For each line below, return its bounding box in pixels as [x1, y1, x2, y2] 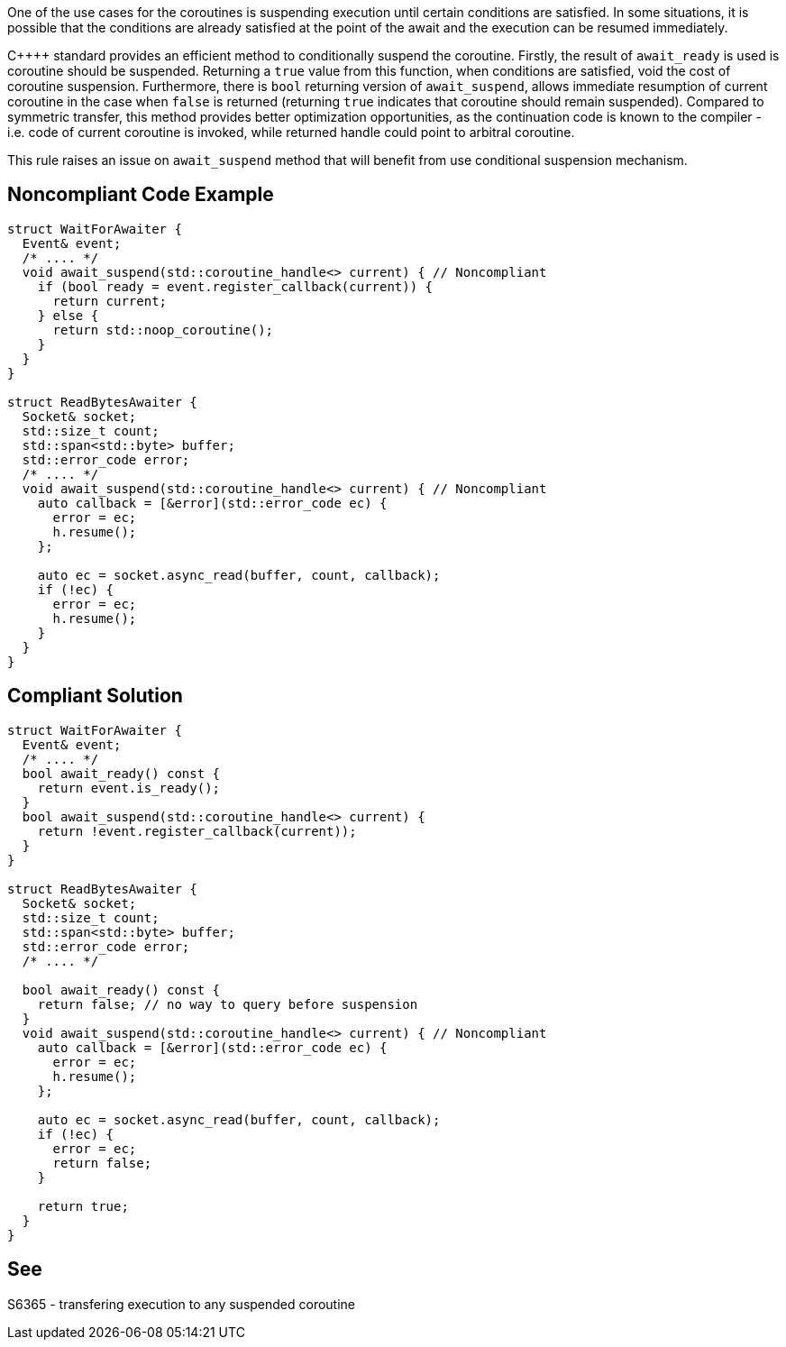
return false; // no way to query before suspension [37, 996, 418, 1012]
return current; [52, 293, 168, 308]
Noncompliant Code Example [7, 183, 274, 206]
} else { [37, 307, 99, 323]
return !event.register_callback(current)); [37, 823, 357, 838]
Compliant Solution [7, 684, 183, 708]
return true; [37, 1198, 129, 1214]
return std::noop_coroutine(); [52, 322, 274, 337]
